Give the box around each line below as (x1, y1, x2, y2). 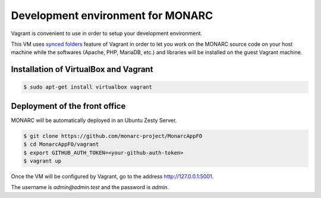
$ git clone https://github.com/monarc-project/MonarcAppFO (23, 133, 203, 139)
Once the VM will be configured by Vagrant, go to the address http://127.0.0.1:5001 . (11, 172, 214, 180)
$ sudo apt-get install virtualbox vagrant (23, 84, 153, 90)
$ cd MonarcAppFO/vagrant (23, 141, 99, 148)
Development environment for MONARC (11, 9, 213, 22)
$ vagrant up (23, 158, 62, 164)
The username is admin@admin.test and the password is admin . (11, 184, 169, 191)
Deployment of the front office (11, 101, 126, 111)
